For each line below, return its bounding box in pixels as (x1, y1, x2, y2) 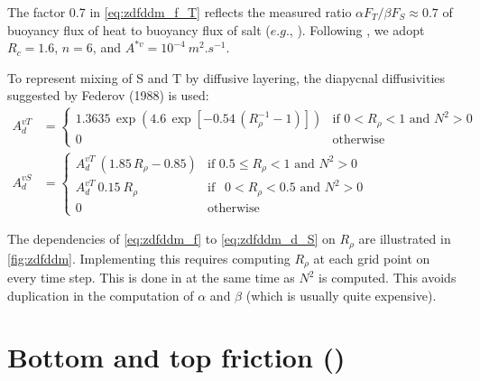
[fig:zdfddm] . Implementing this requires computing (7, 248, 291, 267)
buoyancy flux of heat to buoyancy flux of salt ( (7, 20, 271, 39)
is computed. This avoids (318, 268, 457, 287)
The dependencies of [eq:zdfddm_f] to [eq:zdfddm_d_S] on (7, 229, 336, 248)
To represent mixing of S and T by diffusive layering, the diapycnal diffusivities (7, 68, 445, 87)
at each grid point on (313, 248, 430, 267)
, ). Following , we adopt (289, 20, 425, 39)
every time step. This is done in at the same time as (7, 268, 295, 287)
